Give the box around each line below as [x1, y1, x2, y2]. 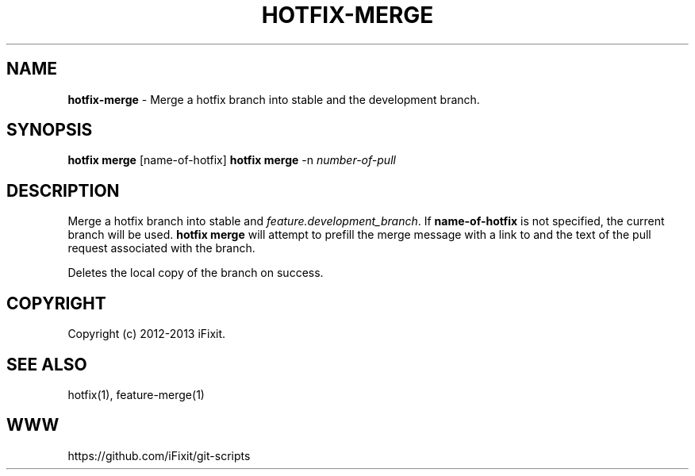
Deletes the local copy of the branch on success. [67, 266, 324, 280]
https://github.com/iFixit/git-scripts [67, 448, 251, 463]
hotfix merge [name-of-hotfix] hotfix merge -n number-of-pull [67, 153, 396, 167]
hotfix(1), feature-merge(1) [67, 387, 205, 401]
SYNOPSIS [6, 120, 93, 140]
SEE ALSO [6, 354, 87, 374]
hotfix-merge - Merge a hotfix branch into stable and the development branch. [67, 92, 480, 106]
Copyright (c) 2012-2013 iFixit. [67, 327, 226, 341]
